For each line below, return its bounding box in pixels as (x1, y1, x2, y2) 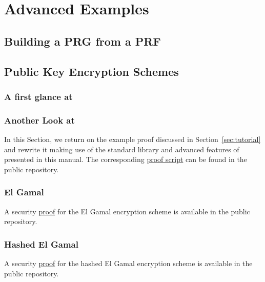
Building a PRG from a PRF (4, 33, 161, 49)
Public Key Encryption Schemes (4, 63, 179, 79)
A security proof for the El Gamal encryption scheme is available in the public (4, 206, 250, 216)
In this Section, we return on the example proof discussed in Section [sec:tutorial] (4, 134, 261, 144)
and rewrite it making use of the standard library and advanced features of (4, 144, 239, 154)
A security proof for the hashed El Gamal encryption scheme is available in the (4, 258, 253, 268)
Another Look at (4, 113, 75, 126)
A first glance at (4, 90, 73, 103)
